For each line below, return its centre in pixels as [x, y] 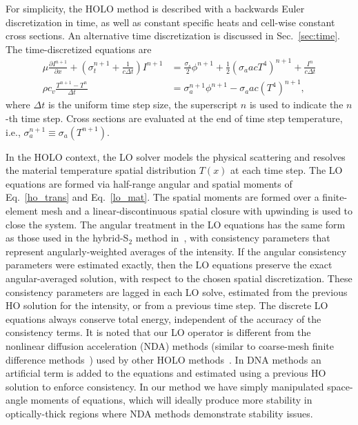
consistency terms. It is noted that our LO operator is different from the [158, 332]
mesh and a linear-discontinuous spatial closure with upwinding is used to [197, 210]
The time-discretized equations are [79, 49]
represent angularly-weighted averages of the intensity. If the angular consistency [176, 251]
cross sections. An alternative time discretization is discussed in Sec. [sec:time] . [173, 36]
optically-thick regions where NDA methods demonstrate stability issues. [159, 413]
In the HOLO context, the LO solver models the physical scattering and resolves [176, 156]
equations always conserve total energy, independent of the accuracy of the [163, 318]
